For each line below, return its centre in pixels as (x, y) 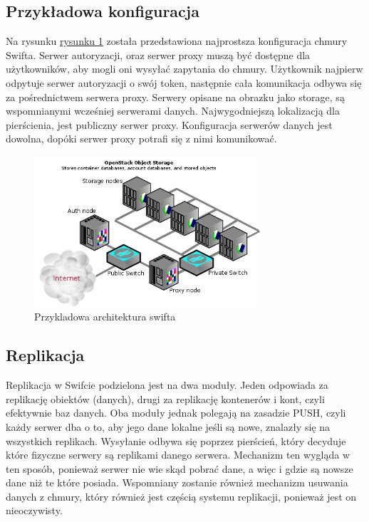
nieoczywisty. (34, 510)
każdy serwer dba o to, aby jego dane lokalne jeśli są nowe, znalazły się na (168, 426)
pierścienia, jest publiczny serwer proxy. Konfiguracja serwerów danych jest (169, 124)
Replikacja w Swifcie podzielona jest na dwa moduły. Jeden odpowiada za (167, 385)
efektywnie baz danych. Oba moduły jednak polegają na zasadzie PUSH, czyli (176, 413)
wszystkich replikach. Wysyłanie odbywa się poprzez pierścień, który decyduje (176, 440)
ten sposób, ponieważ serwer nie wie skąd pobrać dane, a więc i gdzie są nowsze (180, 468)
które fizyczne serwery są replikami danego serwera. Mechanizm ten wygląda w (178, 455)
